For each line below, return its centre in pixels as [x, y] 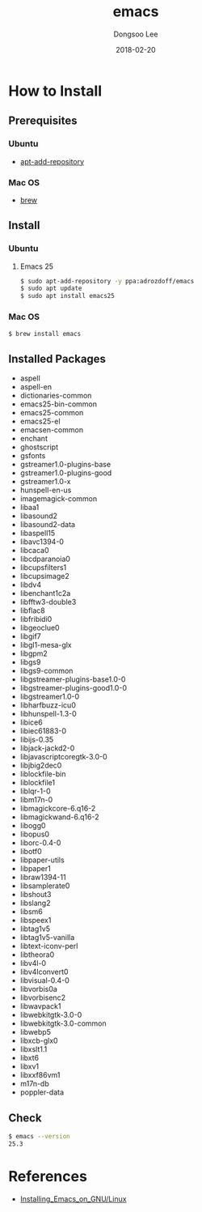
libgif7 [31, 636]
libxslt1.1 [34, 1049]
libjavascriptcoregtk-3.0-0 [63, 757]
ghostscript [39, 447]
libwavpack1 [40, 1006]
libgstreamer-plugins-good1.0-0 [74, 688]
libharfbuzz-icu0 [48, 705]
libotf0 [31, 852]
